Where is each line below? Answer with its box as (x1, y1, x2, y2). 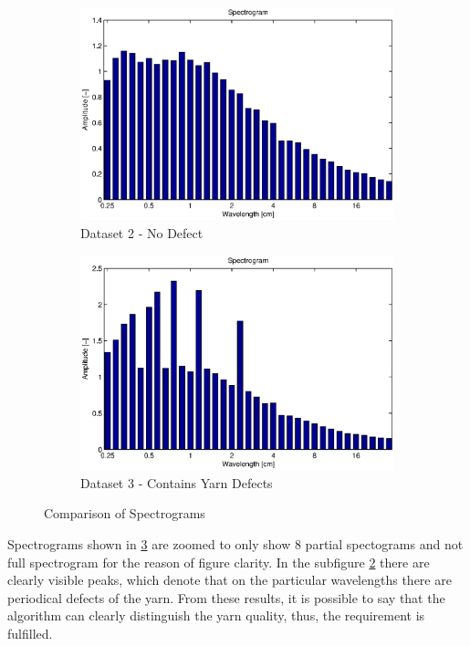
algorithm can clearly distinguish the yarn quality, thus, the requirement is (7, 606, 425, 625)
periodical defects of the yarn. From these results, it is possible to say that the (7, 588, 445, 607)
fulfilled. (7, 623, 53, 642)
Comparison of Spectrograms (44, 504, 205, 523)
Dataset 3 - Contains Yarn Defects (80, 473, 273, 492)
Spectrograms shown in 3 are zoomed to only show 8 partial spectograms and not (7, 534, 464, 553)
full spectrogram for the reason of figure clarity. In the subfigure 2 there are (7, 552, 430, 571)
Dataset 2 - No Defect (80, 224, 204, 243)
